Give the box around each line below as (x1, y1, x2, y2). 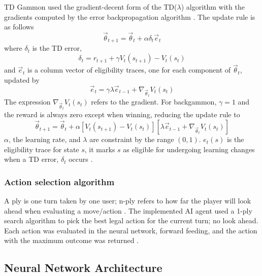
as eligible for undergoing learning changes (123, 144, 255, 154)
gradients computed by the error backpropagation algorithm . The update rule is (4, 11, 255, 22)
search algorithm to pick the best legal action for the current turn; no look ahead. (4, 215, 258, 226)
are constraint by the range (89, 134, 174, 145)
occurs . (69, 154, 93, 164)
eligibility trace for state (4, 144, 79, 154)
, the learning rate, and (8, 134, 81, 145)
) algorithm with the (181, 2, 245, 12)
